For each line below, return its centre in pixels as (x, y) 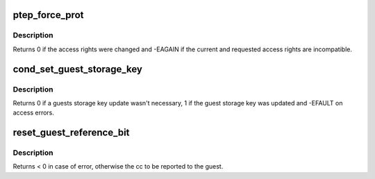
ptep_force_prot (48, 15)
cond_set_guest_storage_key (77, 69)
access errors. (34, 113)
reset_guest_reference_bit (71, 133)
